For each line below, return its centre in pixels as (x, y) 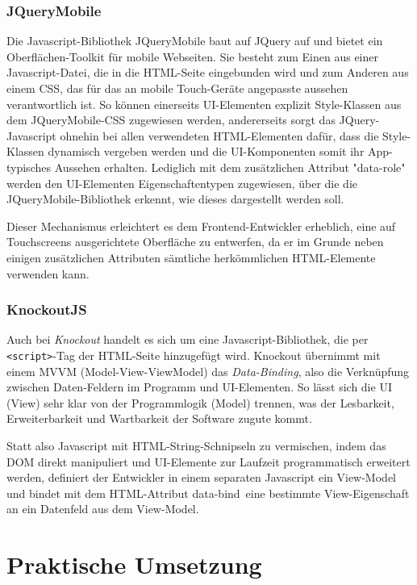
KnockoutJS (47, 309)
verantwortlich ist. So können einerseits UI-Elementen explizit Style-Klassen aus (204, 104)
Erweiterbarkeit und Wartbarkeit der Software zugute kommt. (159, 418)
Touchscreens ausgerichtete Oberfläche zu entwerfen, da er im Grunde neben (195, 242)
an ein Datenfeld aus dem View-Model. (103, 509)
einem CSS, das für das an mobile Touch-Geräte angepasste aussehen (177, 88)
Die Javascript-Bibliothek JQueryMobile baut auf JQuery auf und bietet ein (195, 41)
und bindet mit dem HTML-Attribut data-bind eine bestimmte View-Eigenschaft (208, 493)
